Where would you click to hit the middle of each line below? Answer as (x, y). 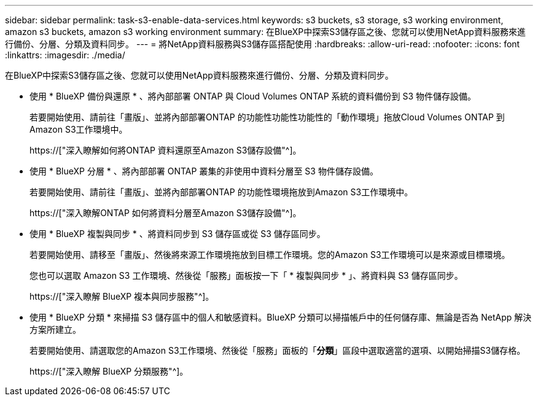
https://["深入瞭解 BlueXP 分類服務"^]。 (109, 371)
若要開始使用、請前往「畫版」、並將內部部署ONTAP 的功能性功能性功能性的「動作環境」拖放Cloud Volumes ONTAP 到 (267, 117)
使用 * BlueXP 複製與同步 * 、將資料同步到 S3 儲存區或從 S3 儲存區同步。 (177, 234)
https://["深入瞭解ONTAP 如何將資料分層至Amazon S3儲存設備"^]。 (166, 213)
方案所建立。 (55, 329)
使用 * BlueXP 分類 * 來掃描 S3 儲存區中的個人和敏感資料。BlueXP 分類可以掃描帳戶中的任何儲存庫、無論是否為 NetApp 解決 (281, 317)
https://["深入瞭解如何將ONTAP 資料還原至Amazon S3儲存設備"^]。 (166, 150)
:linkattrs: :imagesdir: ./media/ (65, 55)
